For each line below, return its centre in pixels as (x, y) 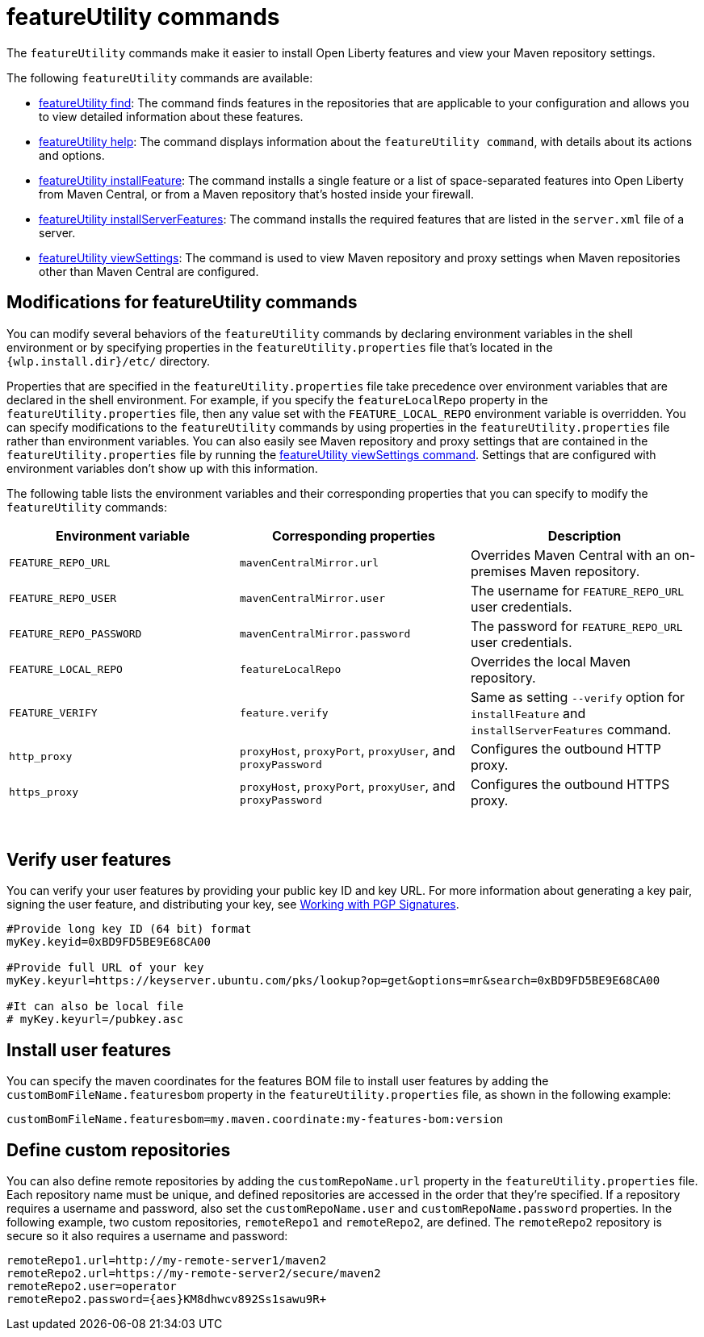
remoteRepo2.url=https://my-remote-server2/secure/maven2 (194, 1274)
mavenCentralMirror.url (309, 563)
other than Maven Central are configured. (149, 271)
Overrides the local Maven (550, 661)
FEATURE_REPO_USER (63, 599)
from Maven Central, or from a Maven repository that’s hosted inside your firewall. (257, 194)
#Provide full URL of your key (105, 968)
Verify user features (89, 860)
